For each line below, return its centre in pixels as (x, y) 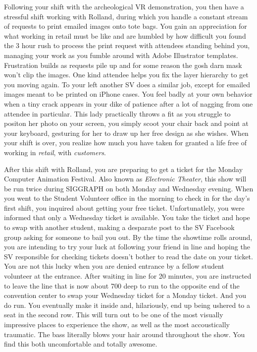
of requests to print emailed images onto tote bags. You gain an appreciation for (126, 26)
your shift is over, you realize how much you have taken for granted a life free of (125, 143)
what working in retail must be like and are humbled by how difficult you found (125, 35)
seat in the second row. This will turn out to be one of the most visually (114, 315)
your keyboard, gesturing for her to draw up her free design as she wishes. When (126, 133)
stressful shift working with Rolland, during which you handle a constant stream (126, 16)
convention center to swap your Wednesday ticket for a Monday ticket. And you (125, 295)
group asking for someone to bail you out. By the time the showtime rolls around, (128, 237)
